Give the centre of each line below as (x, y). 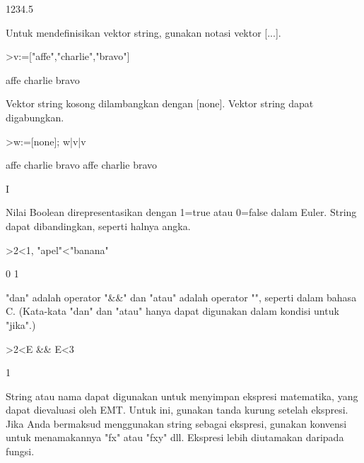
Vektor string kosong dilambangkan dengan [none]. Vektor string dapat (160, 103)
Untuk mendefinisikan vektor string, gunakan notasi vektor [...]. (143, 32)
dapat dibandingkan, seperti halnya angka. (98, 226)
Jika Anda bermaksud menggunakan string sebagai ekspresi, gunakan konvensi (176, 423)
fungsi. (20, 451)
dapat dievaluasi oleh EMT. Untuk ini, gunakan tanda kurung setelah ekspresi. (177, 410)
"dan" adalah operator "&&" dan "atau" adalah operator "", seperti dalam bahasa (181, 297)
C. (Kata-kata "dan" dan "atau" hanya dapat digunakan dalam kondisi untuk (172, 311)
